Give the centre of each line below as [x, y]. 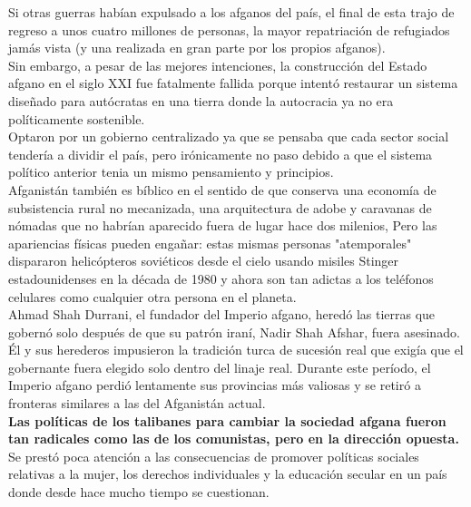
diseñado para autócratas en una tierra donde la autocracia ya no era [201, 100]
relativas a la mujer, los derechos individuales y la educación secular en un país [228, 474]
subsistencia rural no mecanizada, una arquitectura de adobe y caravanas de [220, 207]
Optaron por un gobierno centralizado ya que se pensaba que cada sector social [229, 136]
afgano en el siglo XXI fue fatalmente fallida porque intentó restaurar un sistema [233, 83]
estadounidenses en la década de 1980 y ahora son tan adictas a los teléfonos [221, 278]
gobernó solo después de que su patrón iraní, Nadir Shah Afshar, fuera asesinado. [234, 331]
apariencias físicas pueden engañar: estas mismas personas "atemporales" [210, 243]
